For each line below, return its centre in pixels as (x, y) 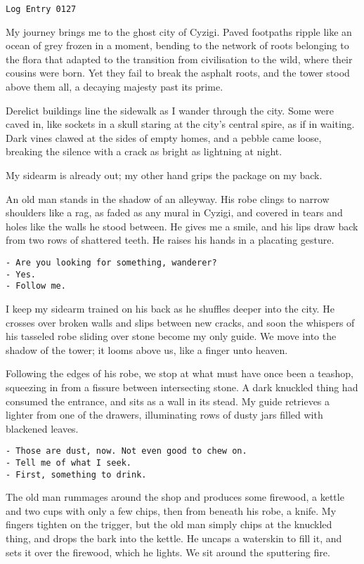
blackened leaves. (42, 428)
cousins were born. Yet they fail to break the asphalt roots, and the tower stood (178, 73)
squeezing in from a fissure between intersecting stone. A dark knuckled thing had (182, 387)
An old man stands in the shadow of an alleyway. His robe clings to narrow (168, 198)
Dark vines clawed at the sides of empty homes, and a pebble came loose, (164, 137)
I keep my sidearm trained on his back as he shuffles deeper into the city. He (170, 308)
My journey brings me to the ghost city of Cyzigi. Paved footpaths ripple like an (179, 31)
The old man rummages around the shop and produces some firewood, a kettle (175, 497)
